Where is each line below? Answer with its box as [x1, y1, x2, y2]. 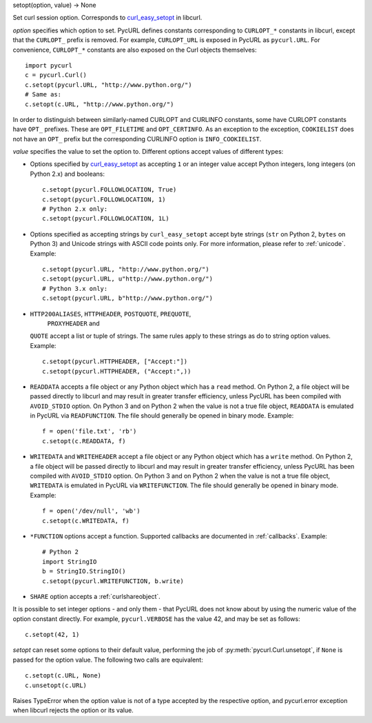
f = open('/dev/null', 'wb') [42, 507, 141, 515]
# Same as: [25, 90, 62, 99]
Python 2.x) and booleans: [30, 170, 105, 178]
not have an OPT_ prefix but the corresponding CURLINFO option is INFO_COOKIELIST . [12, 134, 262, 143]
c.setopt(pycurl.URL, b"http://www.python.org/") [42, 294, 214, 303]
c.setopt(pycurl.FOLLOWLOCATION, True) [42, 186, 177, 194]
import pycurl [25, 61, 72, 69]
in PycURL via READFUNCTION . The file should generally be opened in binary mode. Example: [30, 411, 294, 420]
